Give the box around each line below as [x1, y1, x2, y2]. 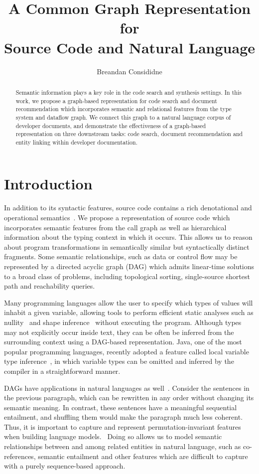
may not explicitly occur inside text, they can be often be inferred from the [4, 326, 234, 337]
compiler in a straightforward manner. [4, 365, 121, 376]
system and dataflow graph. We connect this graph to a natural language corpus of [15, 113, 231, 121]
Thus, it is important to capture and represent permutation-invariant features [4, 421, 241, 432]
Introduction [4, 173, 93, 194]
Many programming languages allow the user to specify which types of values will [4, 297, 253, 308]
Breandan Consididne [97, 66, 162, 76]
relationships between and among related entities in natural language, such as [4, 441, 241, 452]
